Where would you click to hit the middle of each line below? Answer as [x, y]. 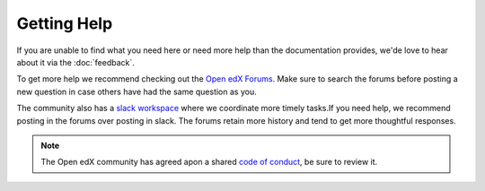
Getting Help [65, 23]
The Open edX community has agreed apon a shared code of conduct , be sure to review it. [209, 162]
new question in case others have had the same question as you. [137, 91]
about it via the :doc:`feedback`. [75, 62]
